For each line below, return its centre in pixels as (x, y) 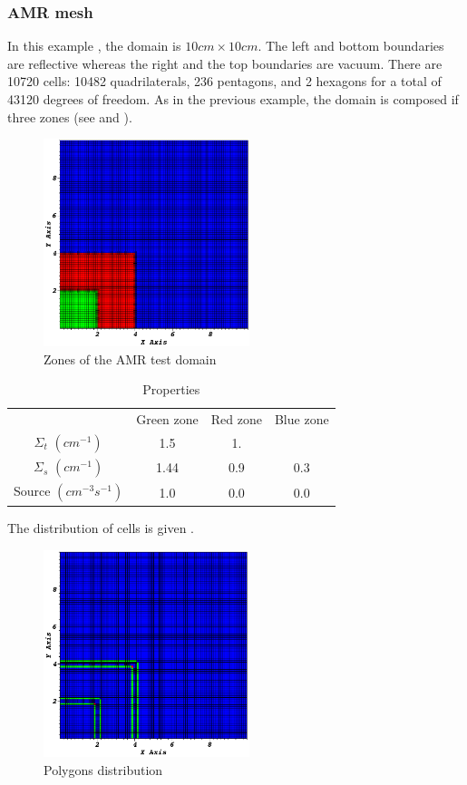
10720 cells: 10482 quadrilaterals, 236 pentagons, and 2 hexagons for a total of (224, 81)
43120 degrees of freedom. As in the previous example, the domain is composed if (233, 99)
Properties (171, 389)
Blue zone (302, 419)
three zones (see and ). (70, 116)
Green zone (167, 419)
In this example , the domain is (94, 46)
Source (32, 491)
